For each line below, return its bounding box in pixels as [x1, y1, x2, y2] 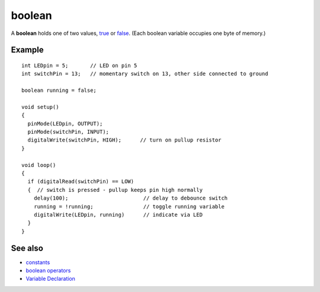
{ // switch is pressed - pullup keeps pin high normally [27, 187, 203, 193]
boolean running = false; [21, 87, 97, 94]
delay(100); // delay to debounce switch [33, 195, 228, 201]
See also [11, 243, 44, 253]
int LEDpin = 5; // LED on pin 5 [21, 62, 137, 69]
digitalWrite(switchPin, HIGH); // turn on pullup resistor [27, 137, 222, 143]
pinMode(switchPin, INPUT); [27, 129, 110, 136]
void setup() [21, 104, 59, 110]
